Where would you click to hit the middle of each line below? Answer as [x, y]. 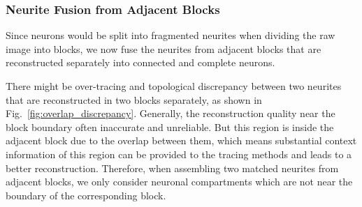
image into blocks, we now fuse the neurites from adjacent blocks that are [164, 48]
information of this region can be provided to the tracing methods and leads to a [179, 154]
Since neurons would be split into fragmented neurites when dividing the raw [171, 35]
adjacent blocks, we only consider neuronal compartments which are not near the [179, 182]
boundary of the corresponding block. [86, 195]
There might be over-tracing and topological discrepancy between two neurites [174, 86]
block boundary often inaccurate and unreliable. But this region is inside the [170, 127]
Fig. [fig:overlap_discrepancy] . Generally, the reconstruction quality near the [171, 113]
